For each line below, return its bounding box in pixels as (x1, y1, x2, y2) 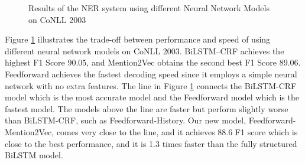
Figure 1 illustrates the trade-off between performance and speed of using (5, 33, 271, 45)
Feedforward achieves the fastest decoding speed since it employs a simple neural (5, 67, 297, 80)
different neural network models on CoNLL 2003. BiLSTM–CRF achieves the (5, 44, 284, 57)
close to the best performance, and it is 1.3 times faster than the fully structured (5, 137, 297, 149)
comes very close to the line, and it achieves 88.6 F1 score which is (56, 125, 298, 138)
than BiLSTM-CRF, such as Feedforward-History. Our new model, (5, 114, 246, 126)
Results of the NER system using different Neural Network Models (28, 2, 270, 14)
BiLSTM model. (5, 149, 63, 161)
